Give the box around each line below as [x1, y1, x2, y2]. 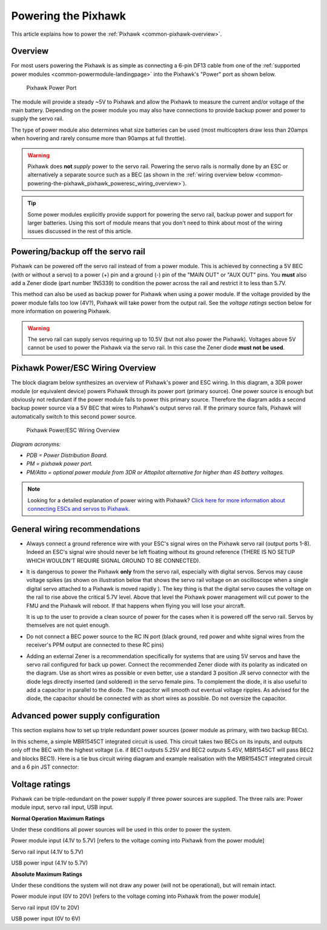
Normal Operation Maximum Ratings [11, 815, 105, 822]
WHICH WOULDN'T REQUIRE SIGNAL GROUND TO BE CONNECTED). [26, 557, 201, 564]
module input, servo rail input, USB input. [11, 804, 114, 811]
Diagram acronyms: [11, 440, 61, 448]
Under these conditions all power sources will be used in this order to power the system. [11, 826, 232, 834]
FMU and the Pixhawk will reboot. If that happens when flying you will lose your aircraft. [26, 602, 245, 609]
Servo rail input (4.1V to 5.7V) [11, 848, 84, 855]
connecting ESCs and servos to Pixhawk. [27, 505, 130, 512]
